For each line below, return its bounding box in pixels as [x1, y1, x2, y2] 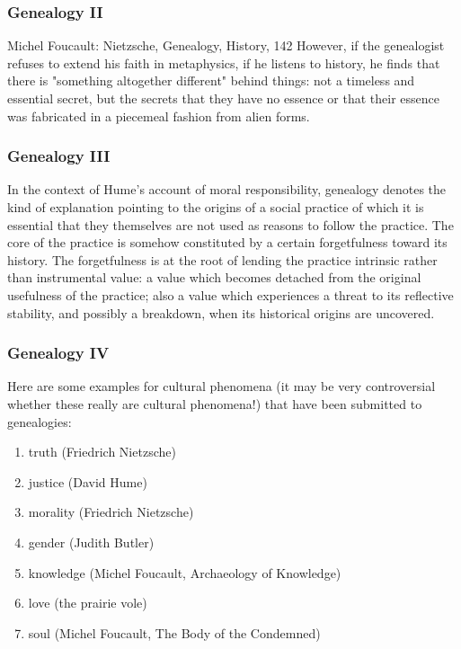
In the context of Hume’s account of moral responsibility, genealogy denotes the [7, 180, 447, 199]
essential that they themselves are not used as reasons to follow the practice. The [7, 215, 454, 234]
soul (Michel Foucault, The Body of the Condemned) [28, 623, 321, 642]
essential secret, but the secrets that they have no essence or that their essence [7, 89, 440, 107]
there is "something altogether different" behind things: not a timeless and [7, 71, 415, 90]
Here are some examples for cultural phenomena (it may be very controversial [7, 377, 436, 396]
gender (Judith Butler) [28, 532, 155, 551]
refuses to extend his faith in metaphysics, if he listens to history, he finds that [7, 53, 440, 72]
